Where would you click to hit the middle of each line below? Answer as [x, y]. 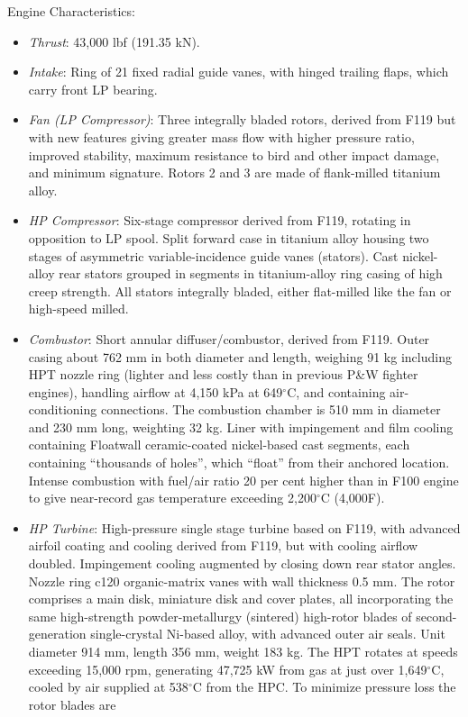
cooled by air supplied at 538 [108, 687]
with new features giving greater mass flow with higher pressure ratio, [221, 136]
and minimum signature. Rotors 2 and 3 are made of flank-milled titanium [234, 172]
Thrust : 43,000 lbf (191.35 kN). [114, 41]
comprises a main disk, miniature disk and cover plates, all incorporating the [241, 599]
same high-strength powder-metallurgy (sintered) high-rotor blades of [220, 616]
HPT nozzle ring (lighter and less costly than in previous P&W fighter [223, 374]
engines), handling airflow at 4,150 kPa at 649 [156, 391]
